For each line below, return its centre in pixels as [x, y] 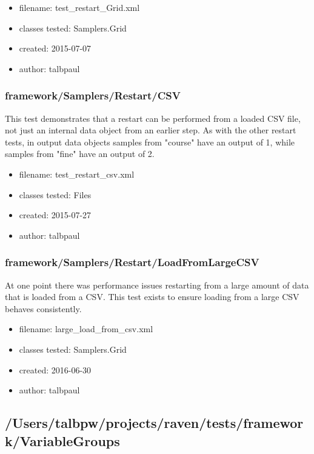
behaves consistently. [43, 308]
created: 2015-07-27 [55, 215]
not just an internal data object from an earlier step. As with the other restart [151, 130]
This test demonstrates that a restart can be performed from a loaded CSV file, [153, 118]
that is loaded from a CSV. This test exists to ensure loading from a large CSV [152, 297]
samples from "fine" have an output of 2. [80, 154]
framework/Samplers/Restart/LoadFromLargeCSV [132, 262]
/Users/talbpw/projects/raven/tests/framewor [154, 423]
